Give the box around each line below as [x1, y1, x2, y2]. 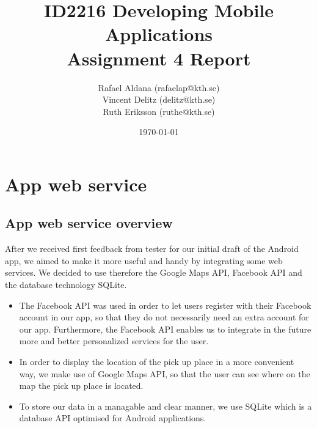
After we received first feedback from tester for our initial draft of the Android [5, 242, 299, 255]
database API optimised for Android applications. [19, 411, 206, 424]
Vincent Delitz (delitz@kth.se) [102, 93, 216, 106]
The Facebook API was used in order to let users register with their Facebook [19, 298, 312, 311]
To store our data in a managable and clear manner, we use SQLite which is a [19, 399, 312, 412]
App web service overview [5, 213, 173, 232]
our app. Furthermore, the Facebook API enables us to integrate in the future [19, 322, 312, 335]
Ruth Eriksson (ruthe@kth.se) [103, 105, 215, 117]
